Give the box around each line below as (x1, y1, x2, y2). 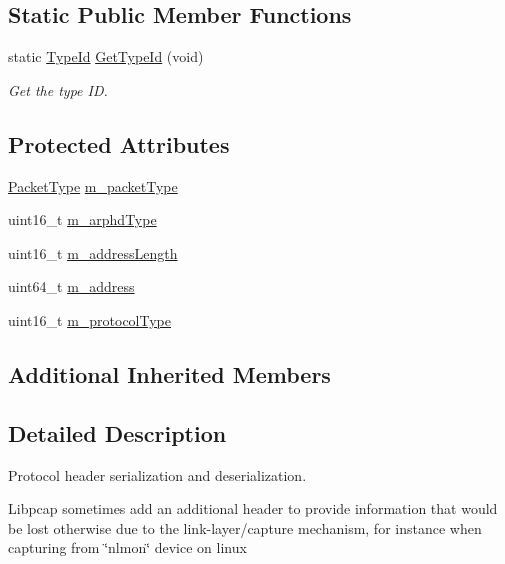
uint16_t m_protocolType (8, 309, 172, 330)
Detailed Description (8, 417, 227, 448)
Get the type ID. (8, 79, 108, 100)
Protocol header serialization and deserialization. (8, 464, 307, 485)
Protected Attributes (8, 128, 230, 159)
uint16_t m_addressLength (8, 242, 178, 263)
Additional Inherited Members (8, 358, 331, 389)
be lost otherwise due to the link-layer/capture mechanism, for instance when (8, 517, 482, 538)
